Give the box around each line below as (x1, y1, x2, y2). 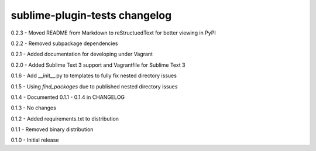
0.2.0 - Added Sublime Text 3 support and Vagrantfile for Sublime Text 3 (11, 61, 186, 68)
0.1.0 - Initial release (11, 136, 59, 143)
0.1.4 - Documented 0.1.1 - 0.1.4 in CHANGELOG (11, 94, 125, 101)
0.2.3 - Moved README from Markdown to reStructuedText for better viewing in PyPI (11, 29, 216, 36)
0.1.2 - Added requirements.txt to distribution (11, 115, 119, 122)
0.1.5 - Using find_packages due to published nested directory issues (11, 83, 178, 90)
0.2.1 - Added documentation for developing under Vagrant (11, 50, 153, 58)
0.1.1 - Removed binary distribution (11, 126, 94, 133)
